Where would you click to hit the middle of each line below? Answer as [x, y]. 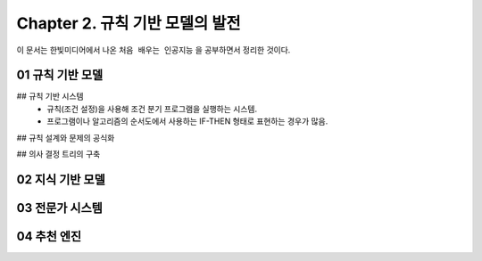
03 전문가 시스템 [59, 208]
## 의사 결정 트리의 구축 [58, 154]
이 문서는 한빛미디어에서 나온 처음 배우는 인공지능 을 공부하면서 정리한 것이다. [154, 50]
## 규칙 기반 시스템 [50, 96]
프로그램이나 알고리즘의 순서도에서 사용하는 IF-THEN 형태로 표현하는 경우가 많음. [187, 121]
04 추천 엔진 [49, 236]
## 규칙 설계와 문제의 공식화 [66, 137]
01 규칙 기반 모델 [60, 75]
